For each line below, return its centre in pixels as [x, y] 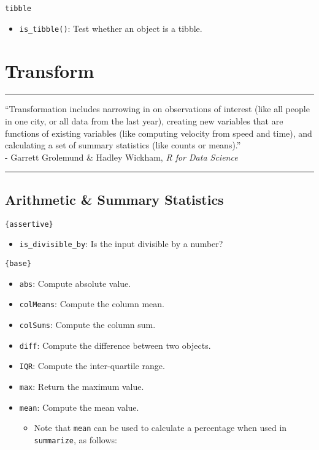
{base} [18, 263]
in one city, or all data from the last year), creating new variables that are [144, 121]
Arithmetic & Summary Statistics [114, 199]
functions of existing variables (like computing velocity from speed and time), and [159, 133]
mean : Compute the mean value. [79, 407]
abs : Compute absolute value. [75, 283]
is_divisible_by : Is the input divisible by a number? [121, 244]
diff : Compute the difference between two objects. [115, 345]
